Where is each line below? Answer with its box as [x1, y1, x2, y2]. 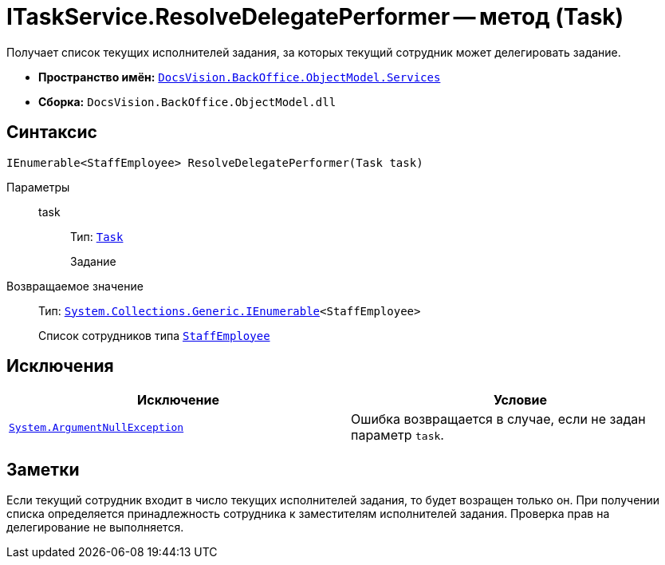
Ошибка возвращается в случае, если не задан [351, 411, 646, 428]
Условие [494, 392, 547, 409]
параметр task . [351, 427, 444, 444]
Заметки [6, 459, 80, 480]
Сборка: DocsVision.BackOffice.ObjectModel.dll [38, 94, 336, 109]
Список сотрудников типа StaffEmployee [38, 328, 270, 342]
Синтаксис [6, 122, 97, 143]
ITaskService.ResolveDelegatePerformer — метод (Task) [6, 3, 624, 30]
